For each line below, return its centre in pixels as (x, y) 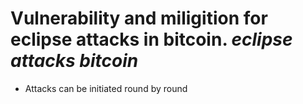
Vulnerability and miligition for (139, 18)
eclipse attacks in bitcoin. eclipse (151, 39)
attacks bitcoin (74, 61)
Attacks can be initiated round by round (106, 88)
